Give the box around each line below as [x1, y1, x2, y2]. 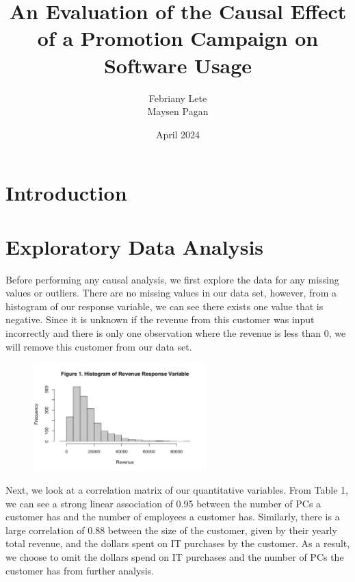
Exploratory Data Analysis [5, 232, 264, 260]
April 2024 [155, 127, 200, 141]
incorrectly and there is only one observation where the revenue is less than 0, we [5, 325, 346, 340]
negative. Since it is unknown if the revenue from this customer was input [5, 312, 315, 327]
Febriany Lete [148, 90, 207, 105]
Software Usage [103, 51, 252, 79]
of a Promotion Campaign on [37, 24, 319, 52]
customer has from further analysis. [5, 563, 155, 577]
